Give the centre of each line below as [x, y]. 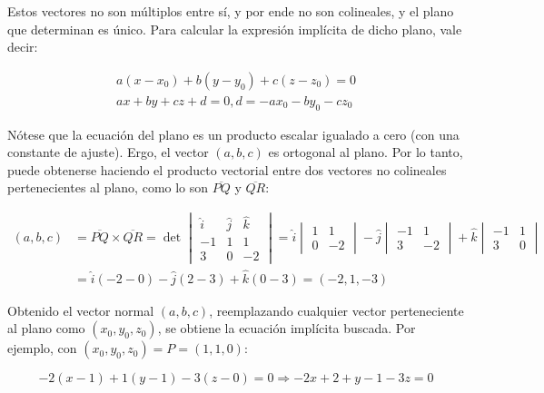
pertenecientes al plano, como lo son [108, 187]
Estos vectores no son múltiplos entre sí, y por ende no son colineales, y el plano [231, 11]
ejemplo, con [42, 348]
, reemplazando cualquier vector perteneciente [336, 310]
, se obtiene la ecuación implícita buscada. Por [287, 328]
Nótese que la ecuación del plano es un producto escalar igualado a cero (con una [233, 134]
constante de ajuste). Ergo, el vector [108, 152]
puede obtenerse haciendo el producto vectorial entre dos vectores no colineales [227, 169]
